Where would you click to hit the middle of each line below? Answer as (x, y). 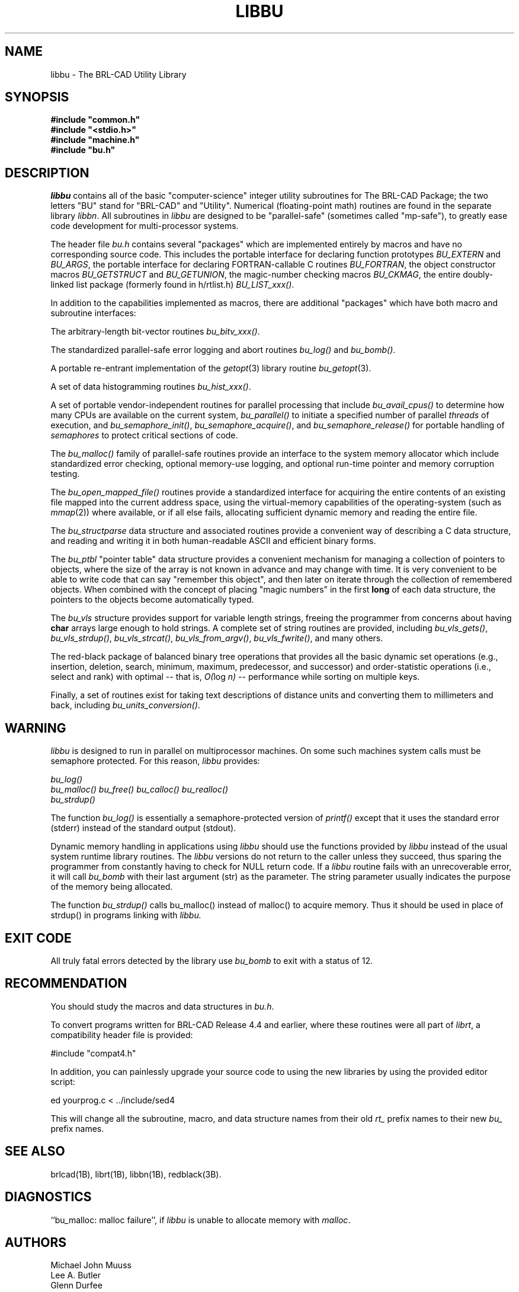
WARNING (36, 728)
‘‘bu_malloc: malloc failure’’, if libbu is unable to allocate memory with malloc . (201, 1220)
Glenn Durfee (76, 1285)
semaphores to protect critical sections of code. (144, 435)
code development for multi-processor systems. (145, 226)
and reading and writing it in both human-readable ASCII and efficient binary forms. (213, 541)
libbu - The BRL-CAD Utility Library (118, 74)
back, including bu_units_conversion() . (125, 705)
